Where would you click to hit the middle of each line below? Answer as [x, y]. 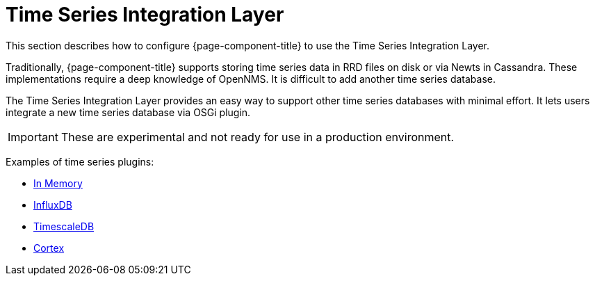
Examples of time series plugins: [80, 161]
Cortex [49, 248]
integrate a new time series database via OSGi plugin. [128, 112]
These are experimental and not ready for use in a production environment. [258, 137]
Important [33, 137]
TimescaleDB [64, 226]
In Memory [58, 183]
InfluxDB [53, 204]
